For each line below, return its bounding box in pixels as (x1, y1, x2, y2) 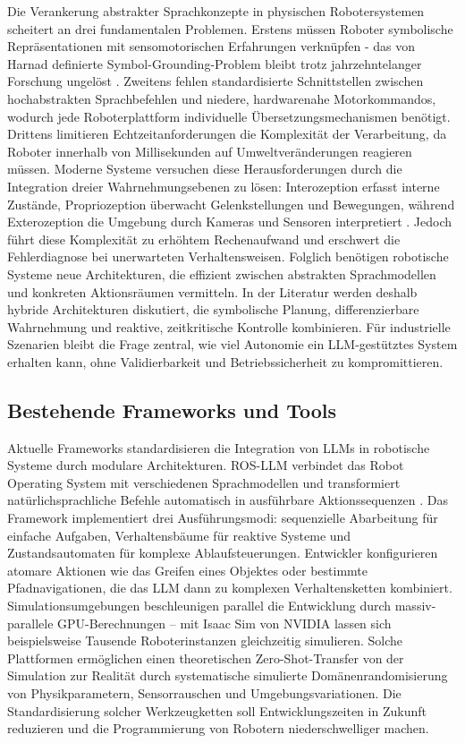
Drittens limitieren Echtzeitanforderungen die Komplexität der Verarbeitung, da (7, 124, 447, 143)
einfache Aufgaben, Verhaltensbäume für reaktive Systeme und (7, 525, 351, 544)
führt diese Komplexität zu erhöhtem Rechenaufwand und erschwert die (7, 229, 401, 248)
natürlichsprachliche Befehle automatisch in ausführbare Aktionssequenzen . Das (7, 491, 448, 509)
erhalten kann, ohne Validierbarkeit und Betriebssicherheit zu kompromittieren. (7, 352, 444, 371)
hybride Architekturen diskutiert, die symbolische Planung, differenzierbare (7, 300, 419, 319)
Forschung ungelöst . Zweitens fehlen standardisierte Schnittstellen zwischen (7, 72, 424, 90)
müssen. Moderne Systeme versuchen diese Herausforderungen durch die (7, 159, 402, 178)
